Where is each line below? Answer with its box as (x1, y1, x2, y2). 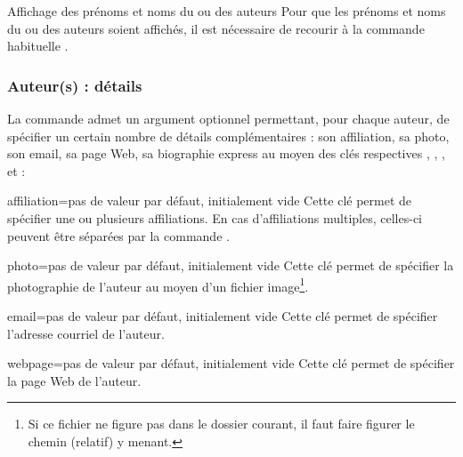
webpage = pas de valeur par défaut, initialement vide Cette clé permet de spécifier (7, 354, 455, 373)
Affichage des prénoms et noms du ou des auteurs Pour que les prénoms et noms (7, 2, 446, 20)
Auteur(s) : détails (7, 74, 142, 96)
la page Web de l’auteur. (7, 371, 142, 389)
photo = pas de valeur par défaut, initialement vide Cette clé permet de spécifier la (7, 256, 454, 275)
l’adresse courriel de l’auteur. (7, 324, 165, 342)
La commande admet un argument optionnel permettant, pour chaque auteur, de (7, 109, 450, 127)
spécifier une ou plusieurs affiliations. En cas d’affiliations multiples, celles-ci (7, 208, 422, 227)
